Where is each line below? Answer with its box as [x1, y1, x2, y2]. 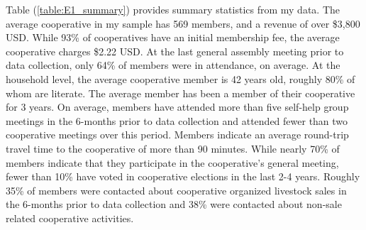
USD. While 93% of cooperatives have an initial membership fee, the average [6, 30, 340, 45]
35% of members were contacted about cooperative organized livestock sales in [6, 182, 347, 197]
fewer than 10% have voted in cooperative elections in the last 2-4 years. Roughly [6, 169, 360, 184]
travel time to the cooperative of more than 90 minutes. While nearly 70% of [6, 141, 340, 155]
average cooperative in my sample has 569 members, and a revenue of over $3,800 [6, 16, 360, 31]
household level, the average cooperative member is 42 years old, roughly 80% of [6, 71, 355, 86]
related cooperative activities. [6, 210, 134, 225]
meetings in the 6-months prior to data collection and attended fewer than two [6, 113, 348, 128]
